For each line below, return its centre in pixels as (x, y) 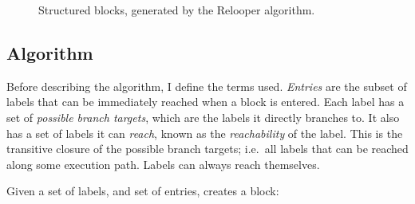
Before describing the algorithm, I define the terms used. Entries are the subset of (207, 86)
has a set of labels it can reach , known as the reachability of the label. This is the (205, 133)
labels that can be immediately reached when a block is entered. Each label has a (206, 102)
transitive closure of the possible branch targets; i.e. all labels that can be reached (207, 149)
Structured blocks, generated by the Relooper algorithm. (177, 10)
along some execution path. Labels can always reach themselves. (163, 164)
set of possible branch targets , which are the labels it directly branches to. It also (203, 117)
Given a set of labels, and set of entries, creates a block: (143, 191)
